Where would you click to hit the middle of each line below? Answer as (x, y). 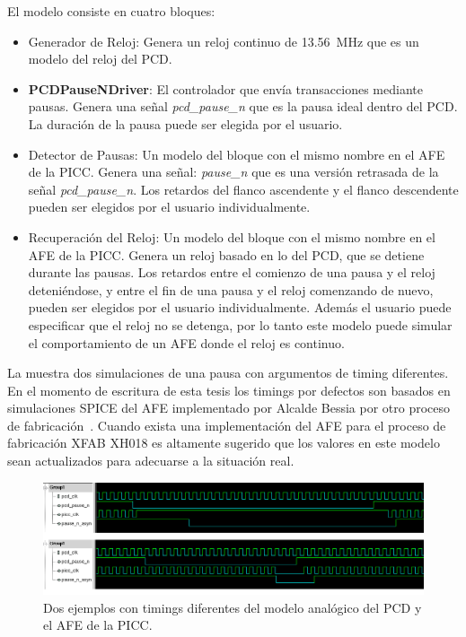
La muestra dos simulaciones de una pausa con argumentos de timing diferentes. (228, 373)
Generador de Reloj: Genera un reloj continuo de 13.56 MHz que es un (224, 41)
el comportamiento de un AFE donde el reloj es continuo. (186, 342)
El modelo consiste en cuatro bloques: (111, 11)
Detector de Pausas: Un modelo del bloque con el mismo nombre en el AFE (237, 154)
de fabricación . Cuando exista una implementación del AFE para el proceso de (227, 425)
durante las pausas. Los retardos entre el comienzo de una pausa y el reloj (232, 272)
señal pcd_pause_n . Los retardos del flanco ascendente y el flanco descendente (243, 189)
